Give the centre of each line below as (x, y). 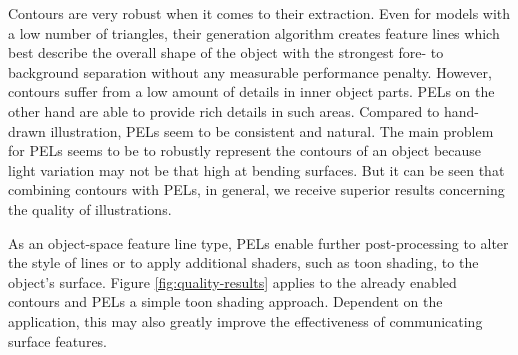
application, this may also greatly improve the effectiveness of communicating (245, 320)
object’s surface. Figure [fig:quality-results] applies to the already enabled (232, 281)
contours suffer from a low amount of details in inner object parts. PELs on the (251, 91)
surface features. (58, 340)
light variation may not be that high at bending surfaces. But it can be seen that (256, 169)
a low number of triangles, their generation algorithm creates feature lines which (254, 32)
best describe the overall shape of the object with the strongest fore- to (226, 52)
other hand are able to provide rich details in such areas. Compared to (224, 110)
